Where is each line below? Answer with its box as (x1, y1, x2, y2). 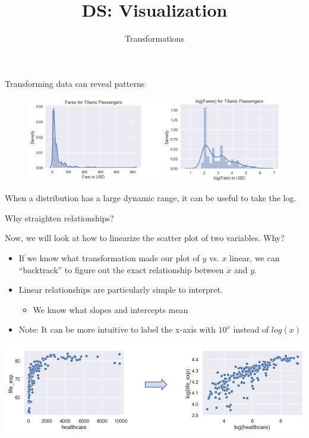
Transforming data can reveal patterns (5, 77, 145, 89)
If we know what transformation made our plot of (18, 252, 200, 264)
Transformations (125, 32, 184, 45)
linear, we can (229, 252, 280, 264)
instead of (233, 323, 269, 336)
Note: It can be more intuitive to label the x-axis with (18, 323, 216, 336)
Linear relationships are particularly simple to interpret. (18, 283, 223, 296)
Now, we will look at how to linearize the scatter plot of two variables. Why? (5, 231, 285, 244)
